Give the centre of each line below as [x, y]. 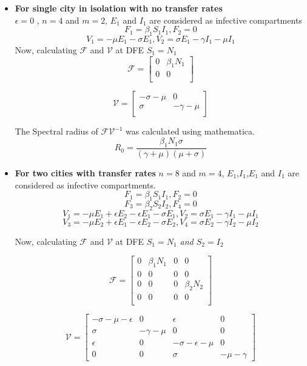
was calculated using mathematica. [190, 131]
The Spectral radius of [56, 131]
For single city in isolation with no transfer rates [119, 8]
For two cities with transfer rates [85, 172]
